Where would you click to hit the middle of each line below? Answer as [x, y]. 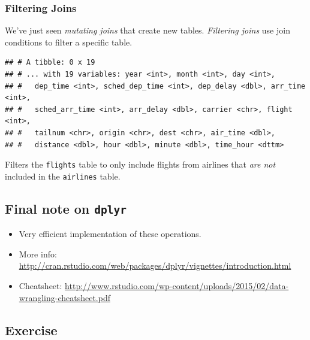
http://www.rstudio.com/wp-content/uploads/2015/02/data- [177, 286]
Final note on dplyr [66, 208]
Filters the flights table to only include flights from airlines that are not [140, 164]
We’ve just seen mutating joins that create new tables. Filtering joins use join [148, 30]
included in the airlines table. [63, 176]
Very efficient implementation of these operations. [110, 234]
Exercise [31, 330]
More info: [38, 254]
